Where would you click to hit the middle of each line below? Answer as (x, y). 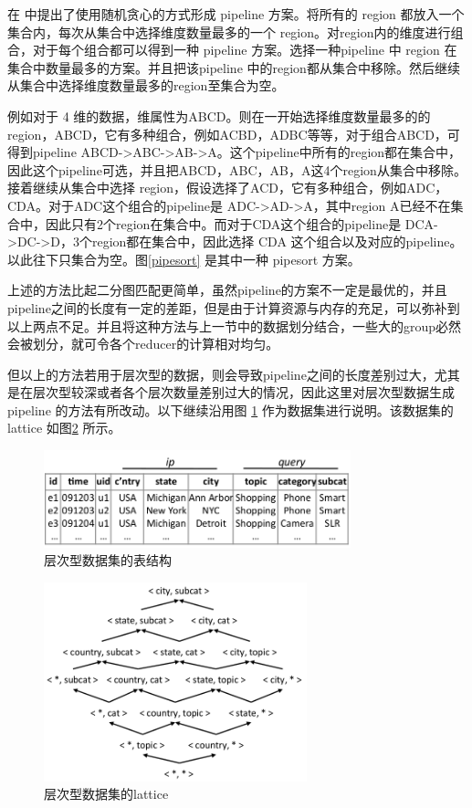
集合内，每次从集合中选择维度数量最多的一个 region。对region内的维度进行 (229, 31)
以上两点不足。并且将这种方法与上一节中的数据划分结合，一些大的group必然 (235, 325)
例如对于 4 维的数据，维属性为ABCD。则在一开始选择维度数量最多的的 (219, 115)
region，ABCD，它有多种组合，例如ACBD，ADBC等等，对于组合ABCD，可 (234, 134)
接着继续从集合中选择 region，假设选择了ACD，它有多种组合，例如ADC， (228, 188)
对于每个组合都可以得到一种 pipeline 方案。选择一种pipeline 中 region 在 (245, 50)
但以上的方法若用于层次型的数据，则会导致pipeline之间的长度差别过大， (221, 374)
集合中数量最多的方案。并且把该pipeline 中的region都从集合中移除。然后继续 (234, 67)
